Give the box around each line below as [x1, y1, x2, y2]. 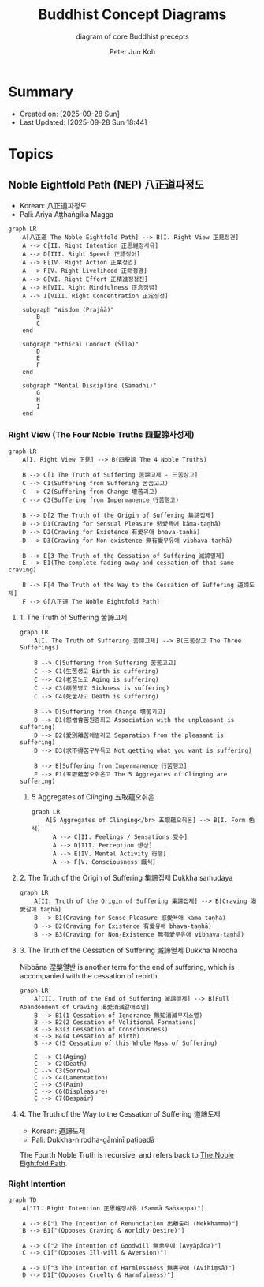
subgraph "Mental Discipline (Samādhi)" [22, 381, 157, 390]
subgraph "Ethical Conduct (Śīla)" [22, 340, 139, 348]
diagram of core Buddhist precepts [76, 32, 189, 41]
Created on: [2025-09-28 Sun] [19, 109, 120, 118]
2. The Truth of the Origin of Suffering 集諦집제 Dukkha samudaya [19, 873, 233, 882]
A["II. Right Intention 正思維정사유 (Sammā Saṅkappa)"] [22, 1205, 205, 1213]
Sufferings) [19, 643, 59, 652]
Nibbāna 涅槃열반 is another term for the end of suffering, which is [19, 962, 235, 971]
